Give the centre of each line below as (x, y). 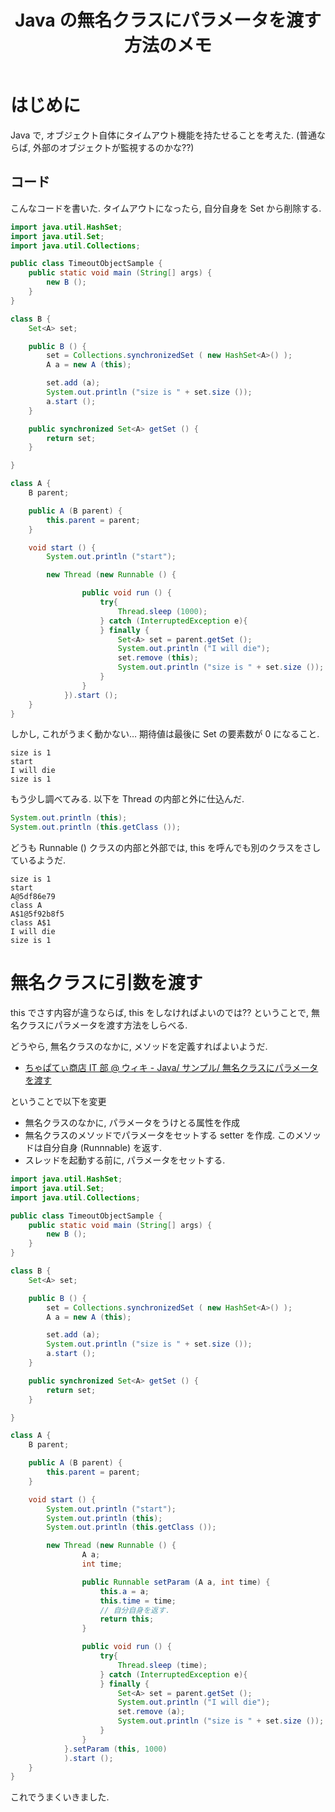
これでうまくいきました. (60, 1797)
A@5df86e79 (33, 897)
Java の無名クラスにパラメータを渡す (168, 20)
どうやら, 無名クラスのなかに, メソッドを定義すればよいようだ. (139, 1047)
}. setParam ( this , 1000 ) (115, 1749)
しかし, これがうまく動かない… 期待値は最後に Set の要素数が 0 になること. (165, 734)
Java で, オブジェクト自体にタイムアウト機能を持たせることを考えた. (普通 (164, 135)
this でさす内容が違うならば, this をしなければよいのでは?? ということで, (159, 1013)
